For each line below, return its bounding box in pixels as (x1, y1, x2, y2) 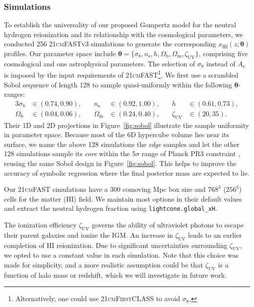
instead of (206, 58, 235, 68)
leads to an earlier (188, 229, 242, 240)
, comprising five (198, 48, 248, 58)
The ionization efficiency (4, 220, 77, 230)
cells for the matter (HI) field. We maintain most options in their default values (4, 193, 242, 204)
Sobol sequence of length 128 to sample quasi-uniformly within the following (4, 79, 232, 89)
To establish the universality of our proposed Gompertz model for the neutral (4, 20, 236, 30)
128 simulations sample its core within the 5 (4, 148, 136, 159)
